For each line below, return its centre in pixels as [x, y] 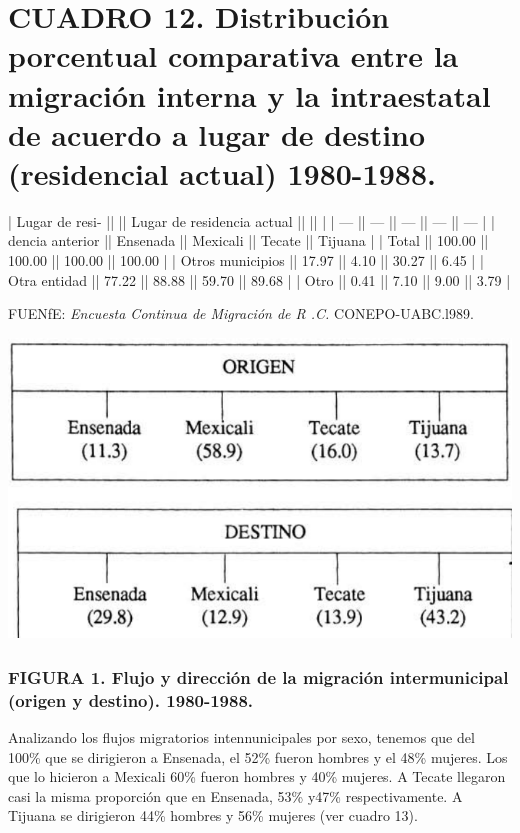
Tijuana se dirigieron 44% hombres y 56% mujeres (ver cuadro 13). [213, 815]
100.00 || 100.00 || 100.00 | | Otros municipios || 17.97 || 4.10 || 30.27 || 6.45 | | [246, 260]
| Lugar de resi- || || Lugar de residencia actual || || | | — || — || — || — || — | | [251, 220]
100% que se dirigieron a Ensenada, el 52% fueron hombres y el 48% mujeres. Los [258, 756]
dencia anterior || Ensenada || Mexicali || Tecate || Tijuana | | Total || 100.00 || [248, 240]
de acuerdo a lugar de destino [217, 133]
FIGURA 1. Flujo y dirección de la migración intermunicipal [258, 676]
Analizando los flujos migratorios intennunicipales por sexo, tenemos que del [241, 737]
